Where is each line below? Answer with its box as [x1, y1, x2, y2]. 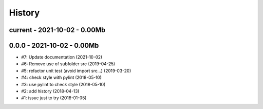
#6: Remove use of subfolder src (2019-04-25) [21, 61, 115, 67]
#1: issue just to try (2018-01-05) [21, 95, 87, 101]
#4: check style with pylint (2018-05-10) [21, 74, 102, 80]
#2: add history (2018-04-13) [21, 88, 80, 94]
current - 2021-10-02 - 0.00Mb [9, 26, 106, 34]
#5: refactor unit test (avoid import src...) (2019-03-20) [21, 68, 131, 73]
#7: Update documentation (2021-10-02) [21, 54, 102, 60]
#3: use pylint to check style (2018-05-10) [21, 81, 106, 87]
